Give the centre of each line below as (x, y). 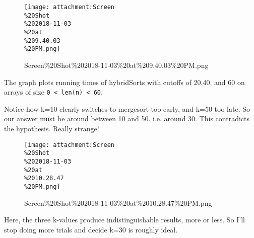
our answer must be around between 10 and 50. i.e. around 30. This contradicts (127, 118)
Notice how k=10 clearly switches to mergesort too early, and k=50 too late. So (127, 108)
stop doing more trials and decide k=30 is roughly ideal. (91, 229)
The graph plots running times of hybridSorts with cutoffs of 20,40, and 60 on (124, 82)
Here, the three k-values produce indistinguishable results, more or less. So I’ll (124, 220)
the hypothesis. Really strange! (52, 128)
